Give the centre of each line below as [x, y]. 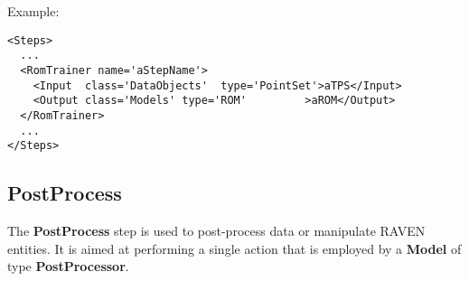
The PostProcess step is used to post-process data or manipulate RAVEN [216, 231]
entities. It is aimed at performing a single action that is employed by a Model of [234, 248]
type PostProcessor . [68, 266]
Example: [33, 11]
